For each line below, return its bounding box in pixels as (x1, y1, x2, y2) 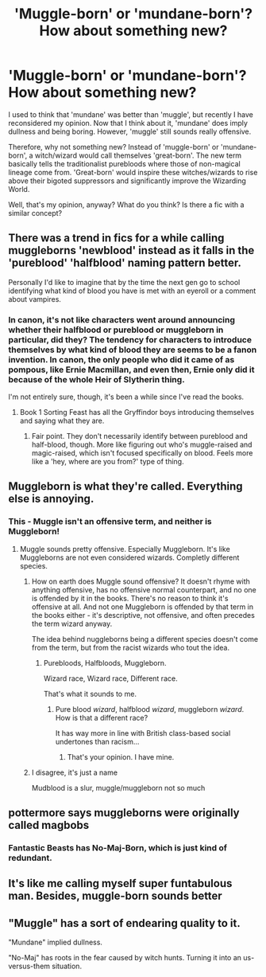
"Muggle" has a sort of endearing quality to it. (8, 916, 241, 930)
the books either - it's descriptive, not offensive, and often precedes (31, 610, 256, 619)
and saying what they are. (19, 416, 105, 426)
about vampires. (8, 294, 62, 303)
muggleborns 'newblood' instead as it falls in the (8, 244, 255, 257)
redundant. (8, 853, 53, 864)
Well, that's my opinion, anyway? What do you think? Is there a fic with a (8, 200, 245, 209)
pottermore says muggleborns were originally (8, 806, 240, 820)
